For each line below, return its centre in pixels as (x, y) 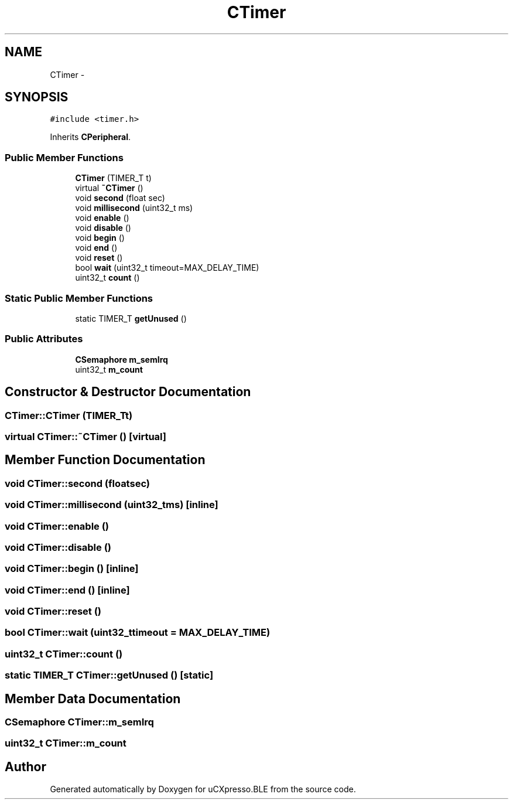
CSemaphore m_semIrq (122, 359)
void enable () (102, 218)
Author (25, 766)
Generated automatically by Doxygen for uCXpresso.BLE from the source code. (203, 789)
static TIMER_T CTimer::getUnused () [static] (109, 675)
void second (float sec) (120, 198)
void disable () (103, 228)
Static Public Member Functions (79, 298)
